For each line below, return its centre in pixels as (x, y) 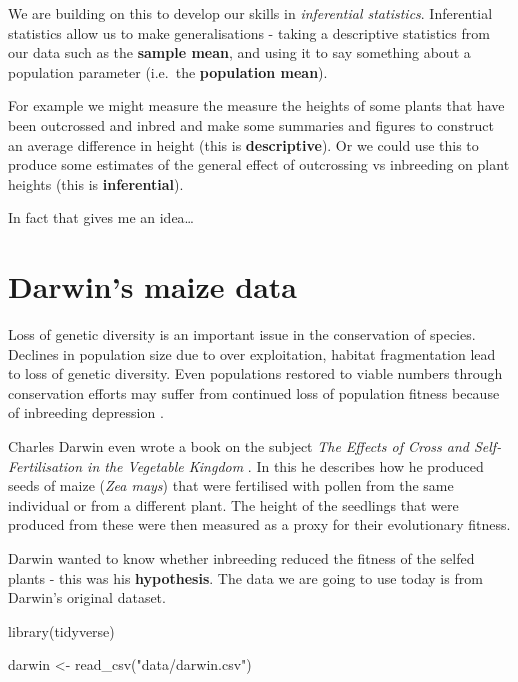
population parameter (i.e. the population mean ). (168, 71)
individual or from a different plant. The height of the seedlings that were (233, 504)
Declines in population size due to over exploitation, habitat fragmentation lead (252, 353)
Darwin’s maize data (152, 286)
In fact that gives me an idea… (101, 217)
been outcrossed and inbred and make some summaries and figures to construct (251, 124)
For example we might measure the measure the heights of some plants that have (256, 105)
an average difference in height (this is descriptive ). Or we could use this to (243, 144)
